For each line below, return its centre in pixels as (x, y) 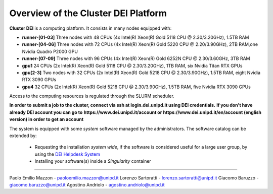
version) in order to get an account (47, 119)
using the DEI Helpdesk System (67, 154)
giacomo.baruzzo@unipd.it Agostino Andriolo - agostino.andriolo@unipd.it (87, 184)
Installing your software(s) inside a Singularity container (93, 161)
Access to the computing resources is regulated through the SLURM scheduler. (92, 96)
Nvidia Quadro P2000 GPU (50, 51)
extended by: (23, 136)
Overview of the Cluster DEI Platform (88, 13)
